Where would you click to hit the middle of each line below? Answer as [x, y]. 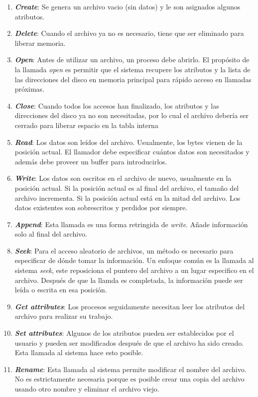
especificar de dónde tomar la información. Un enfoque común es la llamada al [134, 260]
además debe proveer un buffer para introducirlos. [91, 161]
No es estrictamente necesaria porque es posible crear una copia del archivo [129, 379]
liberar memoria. [40, 43]
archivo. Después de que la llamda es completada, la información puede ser [129, 280]
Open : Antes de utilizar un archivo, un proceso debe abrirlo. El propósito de [132, 60]
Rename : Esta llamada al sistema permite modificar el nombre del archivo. [130, 369]
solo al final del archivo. [51, 234]
